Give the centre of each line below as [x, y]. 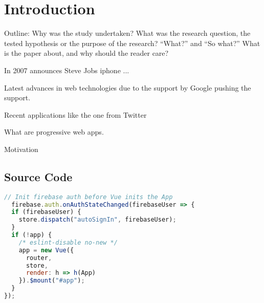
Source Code [38, 176]
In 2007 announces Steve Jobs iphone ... [67, 70]
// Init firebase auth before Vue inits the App [89, 197]
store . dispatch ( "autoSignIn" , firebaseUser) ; [97, 220]
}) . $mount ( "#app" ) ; [52, 281]
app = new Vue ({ [46, 250]
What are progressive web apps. [54, 132]
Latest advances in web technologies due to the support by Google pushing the [128, 87]
